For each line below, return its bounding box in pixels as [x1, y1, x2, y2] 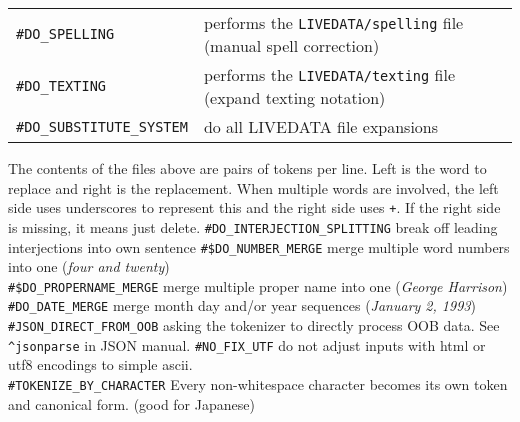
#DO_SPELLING [16, 26, 115, 42]
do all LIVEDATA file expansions [203, 115, 439, 138]
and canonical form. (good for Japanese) [8, 393, 255, 414]
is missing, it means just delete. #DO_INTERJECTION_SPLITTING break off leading [8, 216, 498, 237]
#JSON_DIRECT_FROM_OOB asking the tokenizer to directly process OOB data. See [8, 315, 500, 336]
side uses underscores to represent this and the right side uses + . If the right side [8, 197, 501, 218]
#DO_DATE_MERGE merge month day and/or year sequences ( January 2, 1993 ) [8, 295, 476, 316]
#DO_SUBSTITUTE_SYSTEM [16, 118, 188, 135]
